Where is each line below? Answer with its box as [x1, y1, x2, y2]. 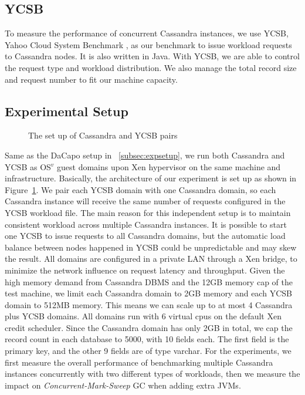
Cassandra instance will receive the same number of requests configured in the [5, 195, 286, 207]
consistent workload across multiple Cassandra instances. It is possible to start [5, 218, 287, 230]
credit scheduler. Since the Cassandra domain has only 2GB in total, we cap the [5, 321, 293, 333]
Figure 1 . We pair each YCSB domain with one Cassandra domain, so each [5, 183, 276, 195]
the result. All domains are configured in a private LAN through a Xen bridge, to [5, 252, 297, 265]
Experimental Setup [5, 102, 128, 120]
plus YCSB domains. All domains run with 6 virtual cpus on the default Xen [5, 310, 282, 322]
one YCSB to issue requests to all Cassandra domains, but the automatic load [5, 229, 286, 242]
